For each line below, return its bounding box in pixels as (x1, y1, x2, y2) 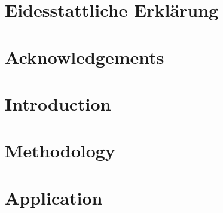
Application (5, 185, 103, 209)
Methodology (5, 138, 115, 163)
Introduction (5, 91, 111, 115)
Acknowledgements (5, 44, 164, 69)
